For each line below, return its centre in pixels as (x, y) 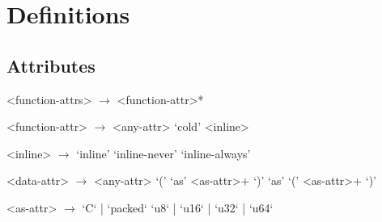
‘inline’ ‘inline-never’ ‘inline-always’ (163, 153)
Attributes (51, 65)
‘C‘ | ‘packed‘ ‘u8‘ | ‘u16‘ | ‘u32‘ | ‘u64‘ (178, 207)
